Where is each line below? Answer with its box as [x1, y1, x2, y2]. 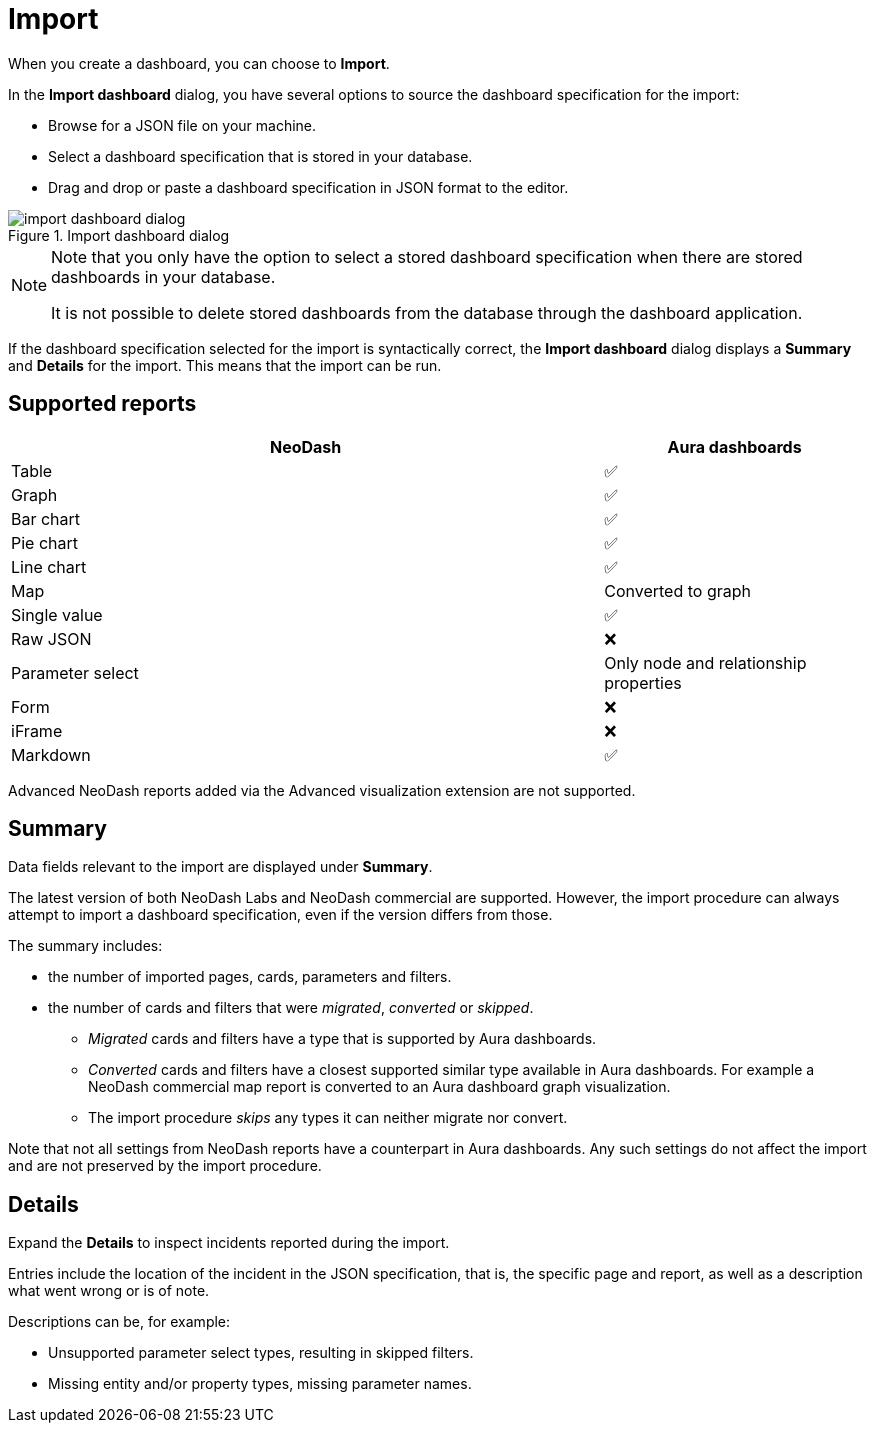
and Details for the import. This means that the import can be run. [8, 356, 442, 374]
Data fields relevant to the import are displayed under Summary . [8, 858, 433, 876]
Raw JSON [11, 628, 92, 649]
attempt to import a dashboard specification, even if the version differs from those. [8, 906, 553, 924]
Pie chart [11, 532, 79, 553]
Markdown [11, 744, 91, 765]
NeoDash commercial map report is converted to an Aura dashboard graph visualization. [88, 1078, 671, 1096]
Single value [11, 604, 103, 625]
